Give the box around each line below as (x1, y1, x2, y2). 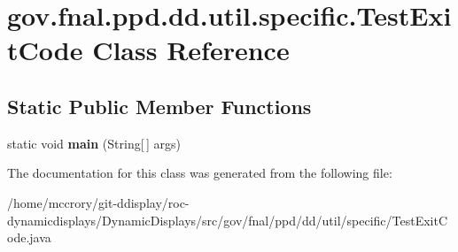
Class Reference (92, 32, 290, 68)
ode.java (7, 228, 51, 247)
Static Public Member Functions (7, 92, 312, 119)
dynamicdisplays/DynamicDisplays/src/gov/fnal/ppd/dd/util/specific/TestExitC (7, 210, 448, 229)
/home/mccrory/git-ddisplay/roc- (7, 193, 190, 211)
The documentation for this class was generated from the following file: (7, 164, 392, 182)
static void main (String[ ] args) (7, 134, 181, 152)
